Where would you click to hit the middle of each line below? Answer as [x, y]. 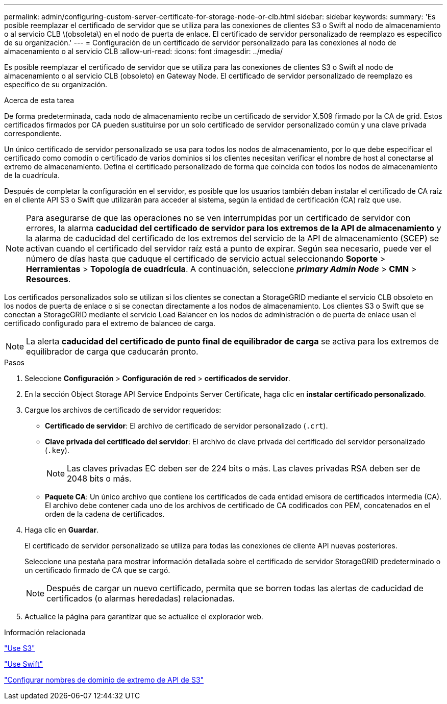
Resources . [48, 279]
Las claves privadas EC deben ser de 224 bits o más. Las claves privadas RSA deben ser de [244, 468]
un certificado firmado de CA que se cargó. [97, 570]
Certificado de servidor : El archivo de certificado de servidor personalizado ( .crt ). [187, 426]
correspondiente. [33, 133]
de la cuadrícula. [32, 175]
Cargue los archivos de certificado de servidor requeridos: [123, 410]
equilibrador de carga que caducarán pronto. [112, 351]
